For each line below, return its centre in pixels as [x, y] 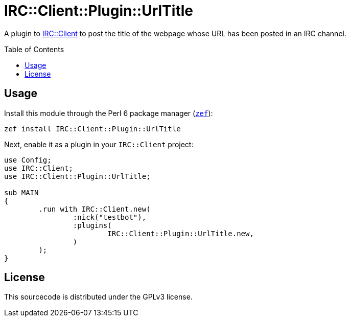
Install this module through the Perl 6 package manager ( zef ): [109, 113]
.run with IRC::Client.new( [95, 209]
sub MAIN [21, 192]
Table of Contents [34, 49]
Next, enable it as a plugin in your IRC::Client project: [99, 144]
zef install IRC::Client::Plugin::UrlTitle [92, 129]
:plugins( [92, 225]
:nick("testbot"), [110, 217]
